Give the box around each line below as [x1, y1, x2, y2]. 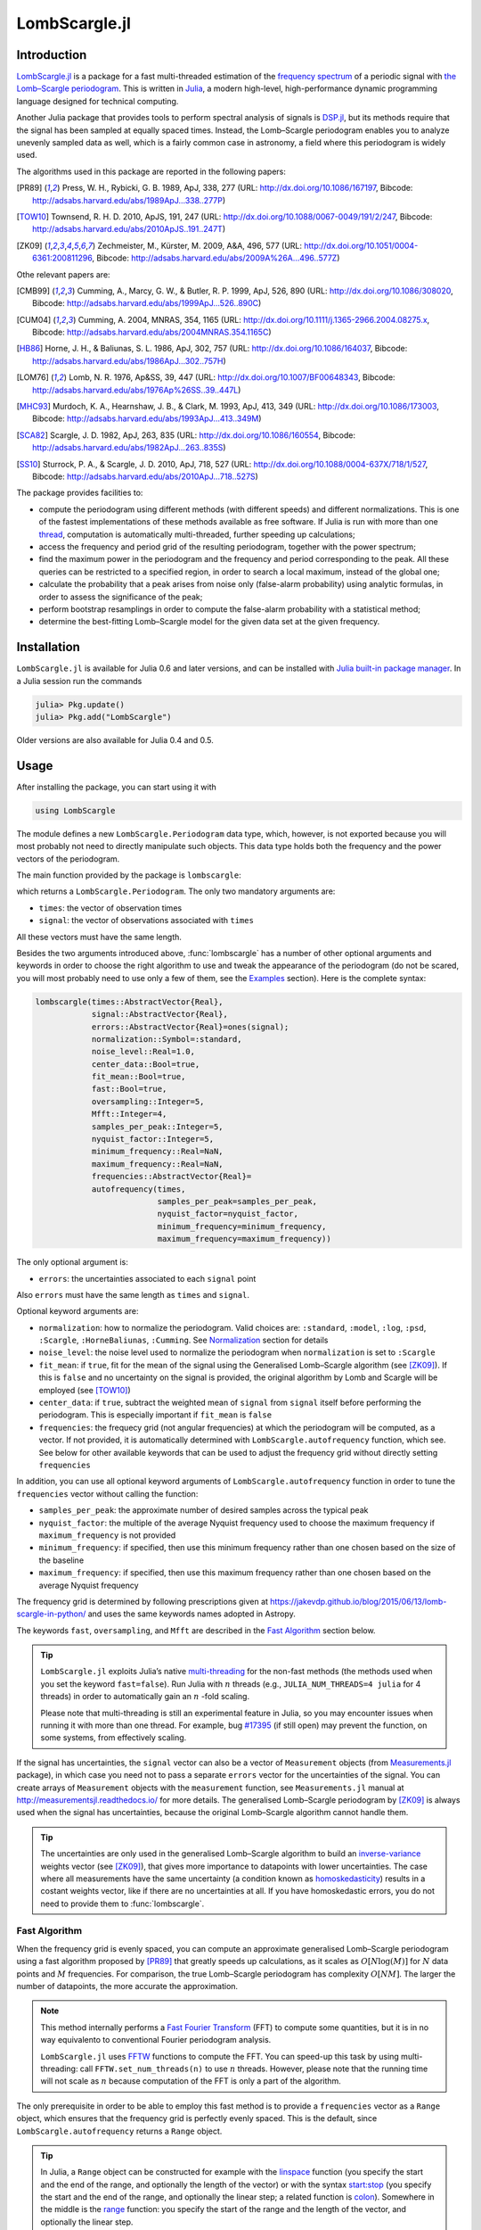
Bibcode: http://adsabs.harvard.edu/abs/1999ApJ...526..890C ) [32, 298, 262, 309]
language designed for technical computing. [16, 95, 179, 106]
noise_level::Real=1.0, [91, 1046, 196, 1057]
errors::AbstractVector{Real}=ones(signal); [91, 1021, 289, 1032]
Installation [16, 640, 80, 655]
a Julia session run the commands [16, 675, 143, 686]
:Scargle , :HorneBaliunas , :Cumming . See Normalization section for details [38, 1334, 329, 1346]
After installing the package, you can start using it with [16, 781, 217, 792]
